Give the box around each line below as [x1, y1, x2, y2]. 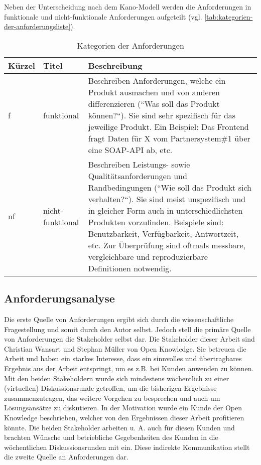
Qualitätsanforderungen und [88, 170, 187, 182]
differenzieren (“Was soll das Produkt [88, 97, 220, 109]
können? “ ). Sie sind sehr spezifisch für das [88, 109, 236, 121]
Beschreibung [88, 59, 143, 71]
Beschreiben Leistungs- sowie [88, 158, 190, 170]
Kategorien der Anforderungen [77, 39, 184, 51]
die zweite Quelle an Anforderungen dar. [4, 451, 128, 462]
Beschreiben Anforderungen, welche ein [88, 74, 226, 86]
